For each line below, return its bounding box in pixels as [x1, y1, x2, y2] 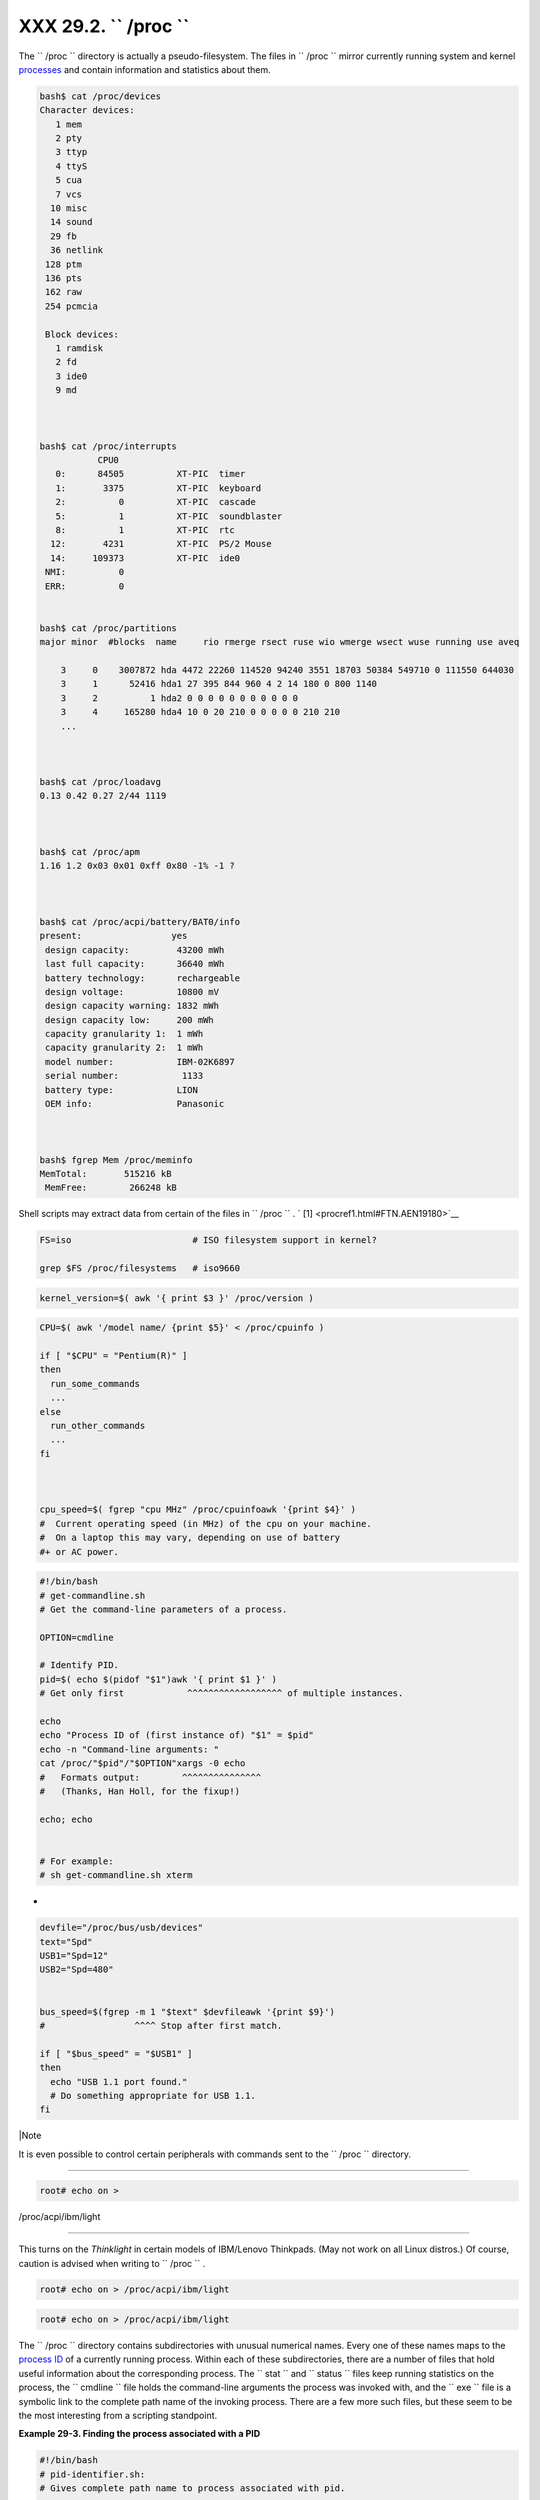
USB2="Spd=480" [39, 1964, 114, 1975]
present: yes [39, 930, 188, 942]
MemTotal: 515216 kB [39, 1168, 172, 1179]
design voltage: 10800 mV [45, 986, 220, 997]
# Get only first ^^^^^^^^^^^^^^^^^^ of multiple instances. [39, 1688, 404, 1699]
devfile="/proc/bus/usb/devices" [39, 1922, 204, 1934]
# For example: [39, 1855, 114, 1867]
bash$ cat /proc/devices [39, 90, 162, 102]
